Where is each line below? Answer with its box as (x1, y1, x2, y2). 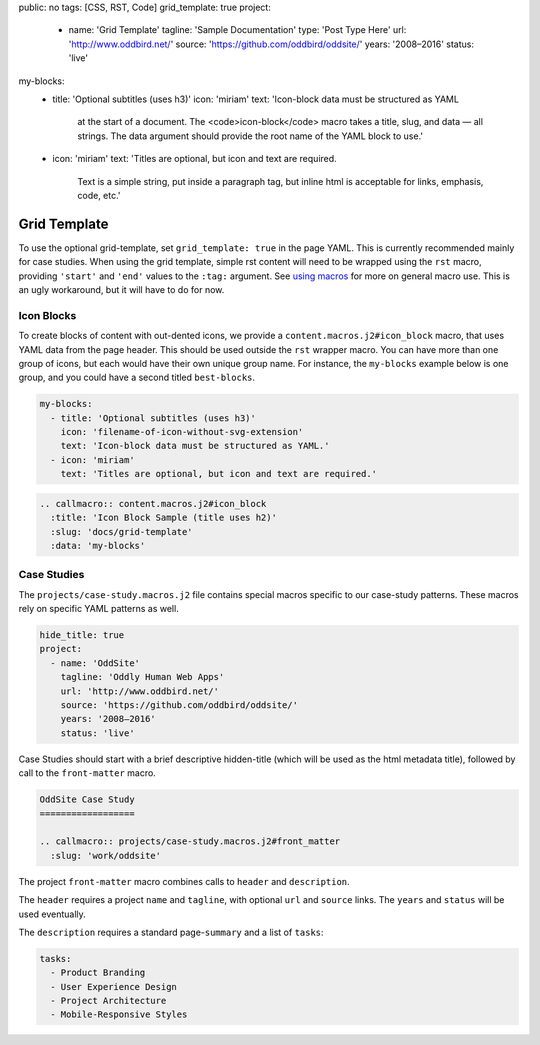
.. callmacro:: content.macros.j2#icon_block (39, 498, 267, 509)
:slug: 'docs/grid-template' (50, 526, 194, 537)
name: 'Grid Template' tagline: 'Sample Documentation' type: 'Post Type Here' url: (68, 24, 407, 36)
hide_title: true (39, 630, 125, 641)
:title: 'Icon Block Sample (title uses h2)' (50, 512, 277, 524)
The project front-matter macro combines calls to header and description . (18, 875, 350, 887)
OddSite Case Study (39, 794, 135, 805)
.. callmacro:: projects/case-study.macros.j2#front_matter (39, 836, 341, 847)
